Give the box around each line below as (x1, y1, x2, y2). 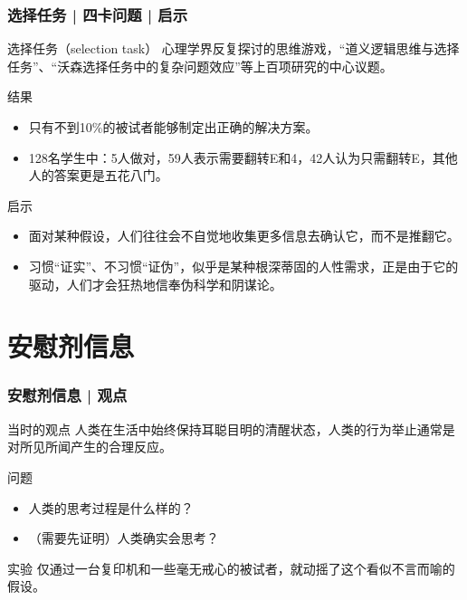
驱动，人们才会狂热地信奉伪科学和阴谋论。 (28, 274, 282, 293)
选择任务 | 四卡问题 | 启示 (7, 3, 188, 25)
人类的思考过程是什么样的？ (28, 498, 194, 517)
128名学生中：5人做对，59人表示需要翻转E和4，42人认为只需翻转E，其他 (28, 148, 458, 167)
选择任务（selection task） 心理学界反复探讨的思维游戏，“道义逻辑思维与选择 (7, 39, 460, 58)
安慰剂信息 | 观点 (7, 384, 128, 406)
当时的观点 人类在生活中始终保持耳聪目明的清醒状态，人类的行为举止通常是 (7, 419, 455, 438)
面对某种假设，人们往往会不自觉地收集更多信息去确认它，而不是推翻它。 (28, 226, 460, 245)
